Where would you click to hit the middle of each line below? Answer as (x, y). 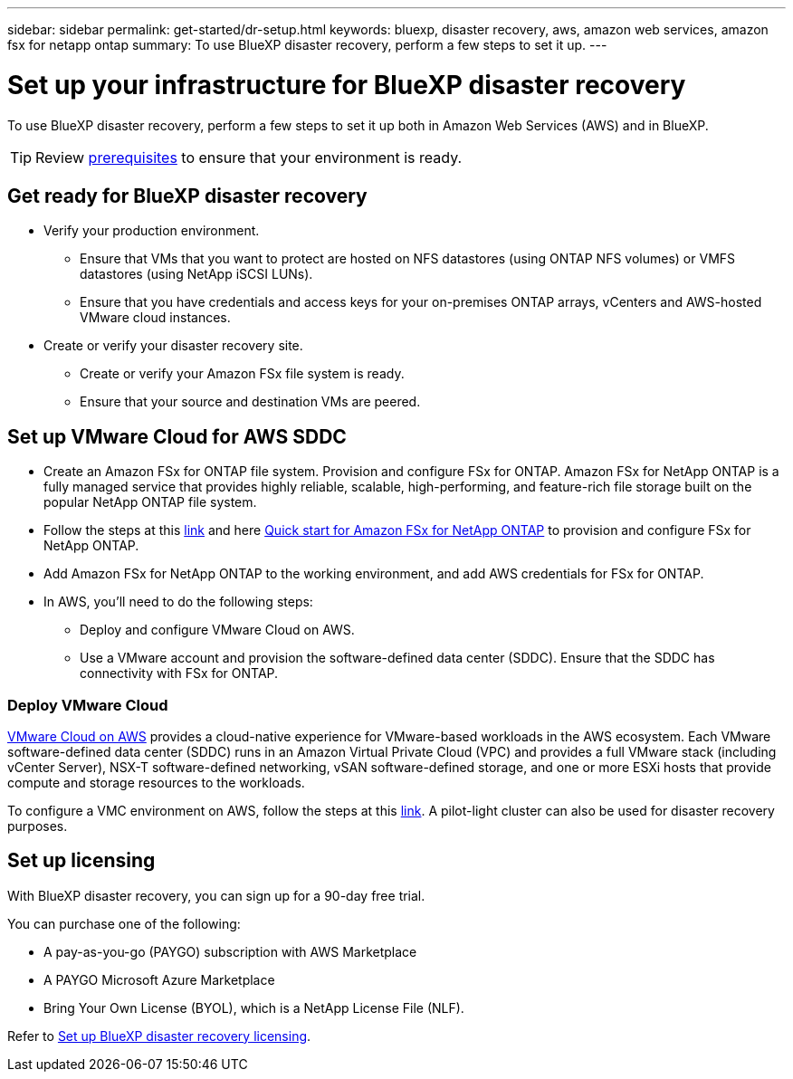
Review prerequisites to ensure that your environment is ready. (249, 157)
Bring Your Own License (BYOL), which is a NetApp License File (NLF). (254, 1007)
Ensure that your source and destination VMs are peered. (250, 402)
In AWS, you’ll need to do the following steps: (178, 602)
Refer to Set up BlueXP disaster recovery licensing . (159, 1036)
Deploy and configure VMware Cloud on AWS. (217, 630)
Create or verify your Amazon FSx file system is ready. (242, 374)
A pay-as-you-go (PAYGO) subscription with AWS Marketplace (230, 951)
